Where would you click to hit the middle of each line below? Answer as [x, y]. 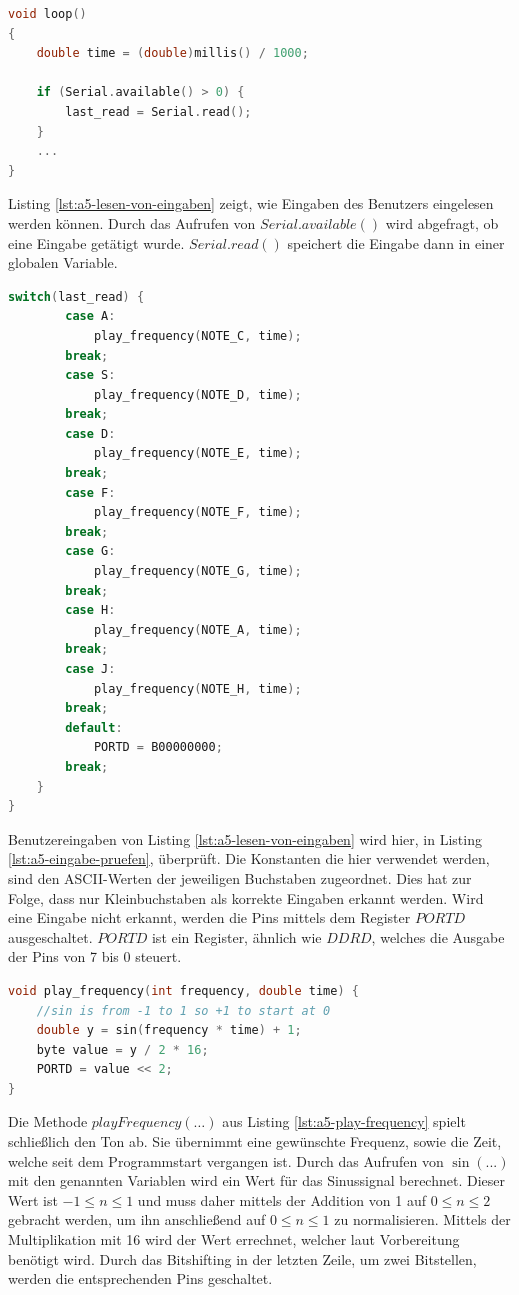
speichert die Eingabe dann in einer [396, 242]
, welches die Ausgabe [438, 936]
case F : [90, 492]
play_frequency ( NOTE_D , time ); [197, 394]
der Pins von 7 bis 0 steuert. [95, 956]
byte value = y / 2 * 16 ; [122, 1049]
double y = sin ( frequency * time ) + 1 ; [169, 1030]
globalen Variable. [63, 262]
